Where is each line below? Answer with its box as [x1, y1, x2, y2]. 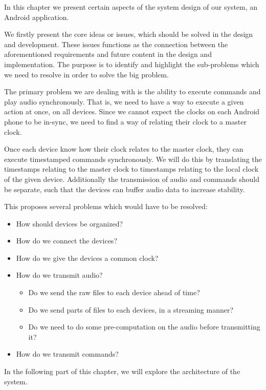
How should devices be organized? [16, 218, 123, 229]
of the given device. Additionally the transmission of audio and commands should [4, 173, 260, 184]
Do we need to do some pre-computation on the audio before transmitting [28, 321, 260, 332]
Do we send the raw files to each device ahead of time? [28, 287, 200, 298]
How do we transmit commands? [16, 348, 119, 359]
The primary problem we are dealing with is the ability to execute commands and [4, 86, 261, 97]
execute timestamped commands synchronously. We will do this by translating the [4, 153, 262, 164]
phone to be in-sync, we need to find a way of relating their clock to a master [4, 116, 247, 127]
